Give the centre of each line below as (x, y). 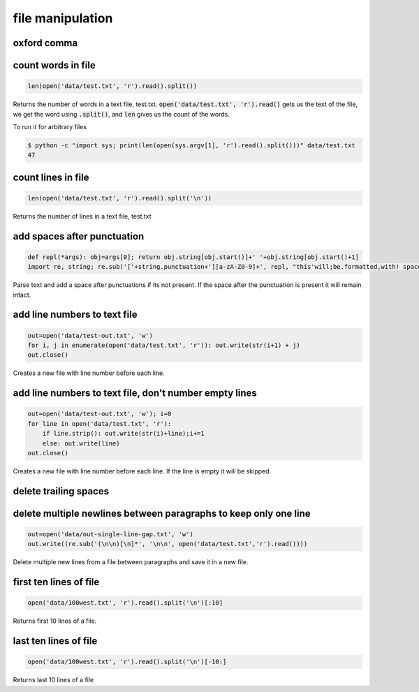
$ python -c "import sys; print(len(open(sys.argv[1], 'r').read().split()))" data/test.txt (191, 145)
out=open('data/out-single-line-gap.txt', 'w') (110, 534)
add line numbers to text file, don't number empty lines (135, 393)
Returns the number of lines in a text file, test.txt (82, 216)
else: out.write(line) (81, 443)
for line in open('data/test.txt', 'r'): (100, 424)
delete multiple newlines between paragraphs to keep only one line (162, 513)
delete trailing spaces (61, 491)
